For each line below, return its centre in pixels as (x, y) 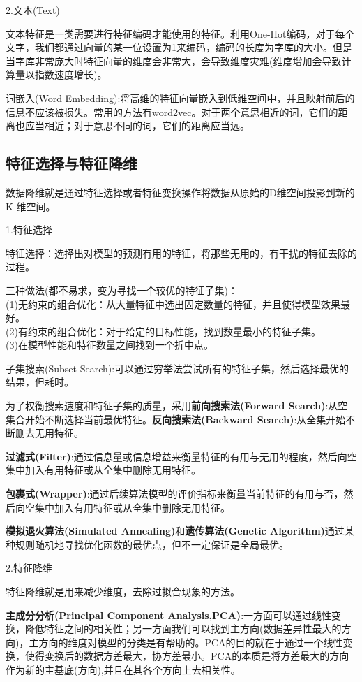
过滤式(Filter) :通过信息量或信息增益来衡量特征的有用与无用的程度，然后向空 (181, 456)
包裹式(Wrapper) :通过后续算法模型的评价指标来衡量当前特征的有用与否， (175, 494)
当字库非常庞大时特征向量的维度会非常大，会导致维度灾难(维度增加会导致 (174, 60)
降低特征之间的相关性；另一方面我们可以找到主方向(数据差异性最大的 (183, 629)
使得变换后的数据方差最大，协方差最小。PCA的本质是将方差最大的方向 (187, 656)
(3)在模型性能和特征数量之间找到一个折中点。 (110, 345)
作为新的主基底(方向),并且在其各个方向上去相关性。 (123, 669)
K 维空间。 (31, 206)
